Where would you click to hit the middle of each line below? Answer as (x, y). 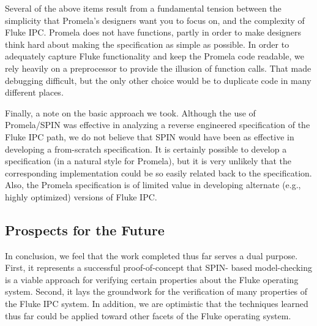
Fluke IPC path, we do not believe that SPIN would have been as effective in (150, 136)
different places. (34, 92)
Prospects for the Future (85, 229)
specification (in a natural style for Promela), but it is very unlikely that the (148, 161)
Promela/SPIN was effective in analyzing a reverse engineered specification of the (158, 125)
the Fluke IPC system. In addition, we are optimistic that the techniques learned (157, 304)
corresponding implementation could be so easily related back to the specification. (158, 172)
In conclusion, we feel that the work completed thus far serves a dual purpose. (151, 255)
